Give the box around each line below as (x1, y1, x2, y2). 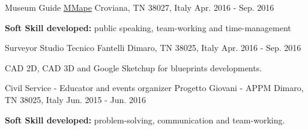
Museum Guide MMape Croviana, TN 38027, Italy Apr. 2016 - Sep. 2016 (5, 1, 274, 13)
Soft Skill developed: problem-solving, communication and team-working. (5, 113, 285, 126)
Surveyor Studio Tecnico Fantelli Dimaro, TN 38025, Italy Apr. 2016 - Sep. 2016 (5, 41, 301, 54)
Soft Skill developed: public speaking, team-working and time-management (5, 21, 291, 34)
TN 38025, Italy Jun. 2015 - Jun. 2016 (5, 93, 146, 105)
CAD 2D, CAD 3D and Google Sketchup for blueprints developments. (5, 61, 262, 74)
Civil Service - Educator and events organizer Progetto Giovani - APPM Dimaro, (5, 81, 304, 94)
